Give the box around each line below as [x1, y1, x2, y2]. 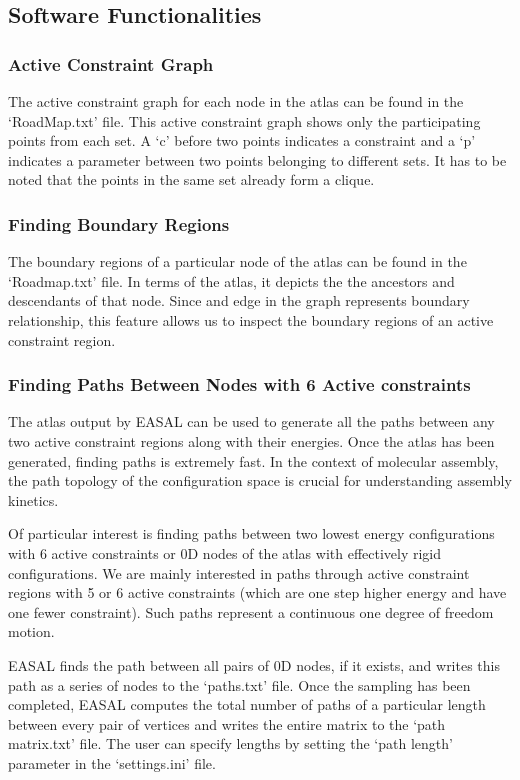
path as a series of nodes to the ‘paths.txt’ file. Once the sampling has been [8, 674, 471, 695]
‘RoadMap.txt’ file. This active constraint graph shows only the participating [8, 110, 481, 131]
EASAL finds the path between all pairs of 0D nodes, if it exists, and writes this [8, 654, 500, 675]
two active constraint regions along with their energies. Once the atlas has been [8, 430, 495, 451]
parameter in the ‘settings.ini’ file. [8, 752, 216, 773]
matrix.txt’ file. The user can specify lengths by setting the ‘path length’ [8, 733, 453, 754]
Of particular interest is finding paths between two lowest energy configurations [8, 523, 495, 544]
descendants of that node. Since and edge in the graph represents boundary [8, 290, 470, 311]
